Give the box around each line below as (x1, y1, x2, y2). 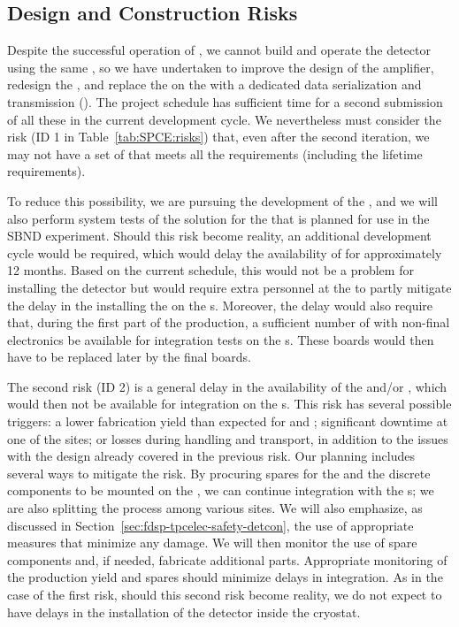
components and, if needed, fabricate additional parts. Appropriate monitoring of (7, 550, 448, 569)
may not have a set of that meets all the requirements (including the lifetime (7, 144, 423, 163)
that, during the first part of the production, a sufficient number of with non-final (7, 313, 450, 332)
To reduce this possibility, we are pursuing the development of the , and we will (7, 191, 438, 210)
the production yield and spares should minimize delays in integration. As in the (7, 568, 443, 586)
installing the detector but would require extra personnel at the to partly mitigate (7, 278, 452, 296)
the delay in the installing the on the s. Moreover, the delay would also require (7, 295, 433, 314)
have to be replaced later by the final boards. (7, 348, 251, 366)
